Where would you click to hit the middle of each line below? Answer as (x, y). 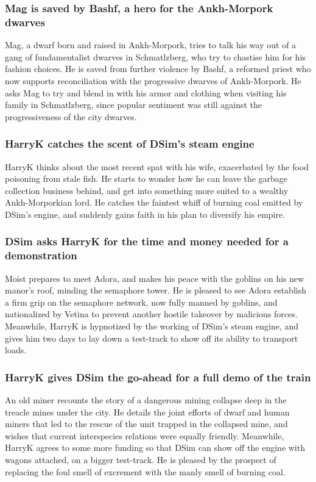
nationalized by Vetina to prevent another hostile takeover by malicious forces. (151, 314)
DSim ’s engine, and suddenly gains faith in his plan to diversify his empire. (145, 214)
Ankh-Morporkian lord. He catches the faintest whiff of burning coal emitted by (154, 202)
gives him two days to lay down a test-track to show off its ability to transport (152, 338)
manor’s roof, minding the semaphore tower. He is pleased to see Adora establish (156, 290)
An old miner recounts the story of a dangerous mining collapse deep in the (146, 400)
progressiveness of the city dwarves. (71, 116)
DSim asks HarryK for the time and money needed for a (147, 241)
